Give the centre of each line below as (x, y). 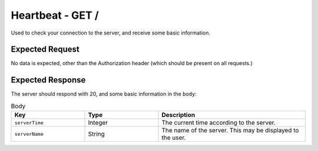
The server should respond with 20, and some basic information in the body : (104, 94)
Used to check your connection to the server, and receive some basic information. (110, 33)
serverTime (29, 123)
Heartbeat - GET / (55, 15)
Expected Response (48, 80)
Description (178, 115)
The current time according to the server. (219, 123)
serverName (29, 134)
